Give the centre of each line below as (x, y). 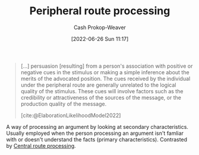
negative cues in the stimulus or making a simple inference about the (105, 72)
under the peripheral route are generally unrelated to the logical (98, 85)
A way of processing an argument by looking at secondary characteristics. (97, 126)
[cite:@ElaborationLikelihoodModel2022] (71, 115)
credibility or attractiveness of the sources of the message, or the (101, 97)
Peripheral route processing (100, 11)
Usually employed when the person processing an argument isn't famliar (95, 133)
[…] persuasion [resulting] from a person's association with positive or (107, 66)
